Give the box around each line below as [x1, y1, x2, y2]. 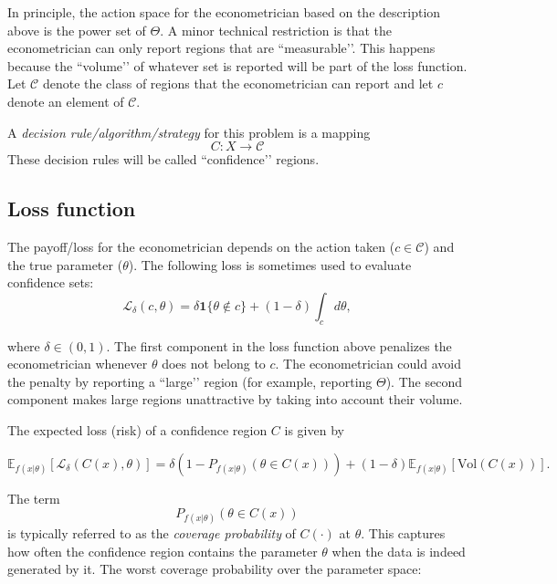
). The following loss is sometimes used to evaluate [128, 255, 412, 274]
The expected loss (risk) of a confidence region [7, 420, 268, 439]
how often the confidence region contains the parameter [7, 541, 318, 560]
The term [7, 488, 60, 507]
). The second [385, 371, 462, 391]
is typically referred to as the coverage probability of [7, 524, 296, 543]
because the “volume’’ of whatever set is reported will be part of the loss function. [7, 56, 468, 75]
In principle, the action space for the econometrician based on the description [7, 3, 441, 21]
